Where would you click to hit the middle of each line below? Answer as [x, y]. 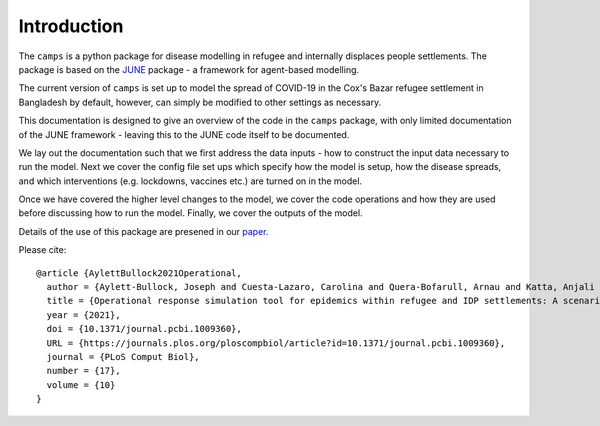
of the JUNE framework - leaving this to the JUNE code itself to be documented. [184, 134]
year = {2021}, [83, 314]
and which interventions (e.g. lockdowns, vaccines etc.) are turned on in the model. [190, 181]
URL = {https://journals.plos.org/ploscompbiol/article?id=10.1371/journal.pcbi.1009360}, [276, 343]
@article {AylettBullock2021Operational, [139, 273]
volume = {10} [81, 384]
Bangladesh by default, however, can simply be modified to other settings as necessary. [200, 102]
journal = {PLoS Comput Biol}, [123, 356]
